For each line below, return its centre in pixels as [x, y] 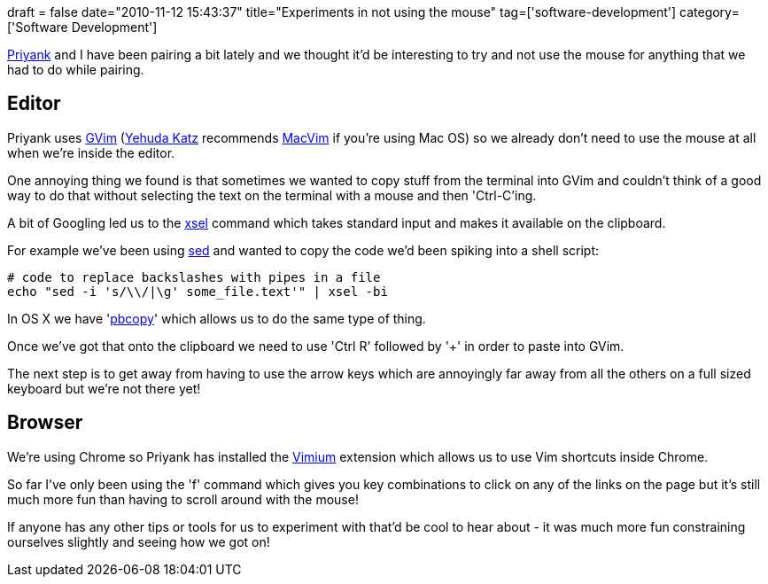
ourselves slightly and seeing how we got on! [139, 541]
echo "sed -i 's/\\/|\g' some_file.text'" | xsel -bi [198, 291]
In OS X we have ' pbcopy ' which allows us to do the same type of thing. [217, 318]
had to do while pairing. [76, 70]
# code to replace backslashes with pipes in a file [194, 277]
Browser [45, 423]
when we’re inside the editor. [91, 152]
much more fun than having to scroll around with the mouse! [183, 499]
